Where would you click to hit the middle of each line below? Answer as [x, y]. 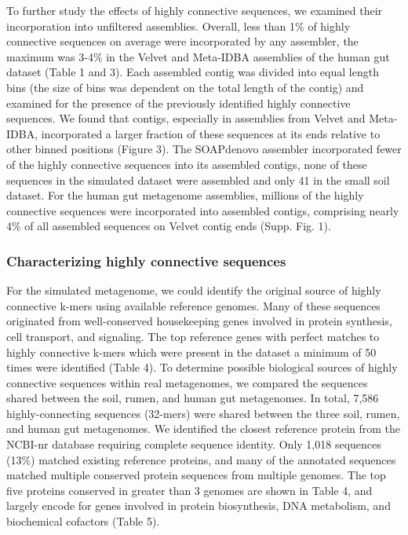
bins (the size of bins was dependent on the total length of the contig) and [185, 87]
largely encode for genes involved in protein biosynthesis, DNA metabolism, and [199, 506]
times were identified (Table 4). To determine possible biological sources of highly [202, 367]
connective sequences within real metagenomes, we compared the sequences [187, 382]
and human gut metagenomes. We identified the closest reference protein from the [204, 429]
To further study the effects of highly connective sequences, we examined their [195, 10]
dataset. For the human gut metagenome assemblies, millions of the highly [185, 195]
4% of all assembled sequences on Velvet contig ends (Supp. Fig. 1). [169, 226]
